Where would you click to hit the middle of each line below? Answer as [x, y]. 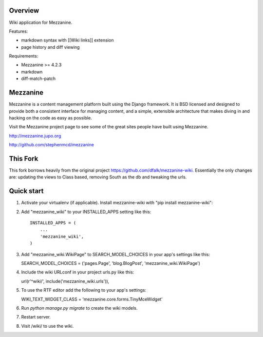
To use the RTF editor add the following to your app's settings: [84, 290]
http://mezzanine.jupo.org [35, 136]
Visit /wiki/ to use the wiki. [47, 326]
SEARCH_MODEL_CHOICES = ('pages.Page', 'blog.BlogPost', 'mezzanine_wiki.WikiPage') [111, 263]
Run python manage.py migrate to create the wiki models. [79, 308]
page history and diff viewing [50, 47]
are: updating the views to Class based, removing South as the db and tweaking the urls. [98, 177]
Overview [24, 10]
